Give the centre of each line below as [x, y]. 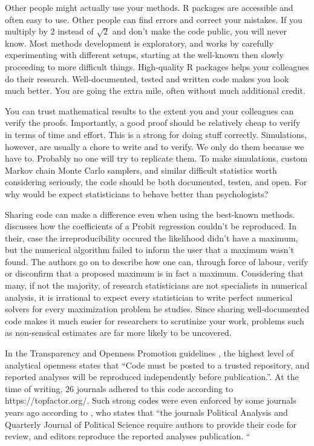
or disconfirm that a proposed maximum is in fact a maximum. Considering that [154, 273]
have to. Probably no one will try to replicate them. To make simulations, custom [156, 158]
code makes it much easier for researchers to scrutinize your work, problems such [155, 320]
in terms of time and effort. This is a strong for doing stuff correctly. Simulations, [156, 134]
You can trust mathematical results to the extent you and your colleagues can [149, 110]
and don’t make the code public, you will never [200, 31]
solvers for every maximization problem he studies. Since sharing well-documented [157, 309]
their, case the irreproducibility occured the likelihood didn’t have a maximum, [152, 238]
